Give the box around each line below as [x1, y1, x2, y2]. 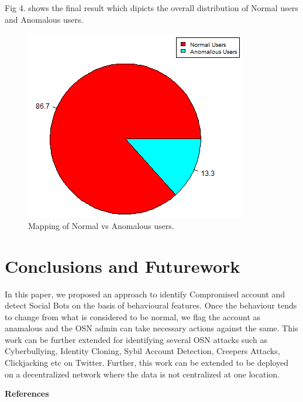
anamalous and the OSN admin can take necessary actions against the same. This [5, 322, 298, 334]
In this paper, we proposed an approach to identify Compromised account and [5, 287, 285, 300]
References [5, 387, 49, 400]
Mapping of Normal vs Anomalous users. [28, 219, 174, 231]
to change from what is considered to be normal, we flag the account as [5, 310, 261, 323]
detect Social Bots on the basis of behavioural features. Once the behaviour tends [5, 299, 297, 311]
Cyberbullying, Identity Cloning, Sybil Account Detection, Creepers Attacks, [5, 345, 280, 357]
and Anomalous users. [5, 13, 84, 25]
